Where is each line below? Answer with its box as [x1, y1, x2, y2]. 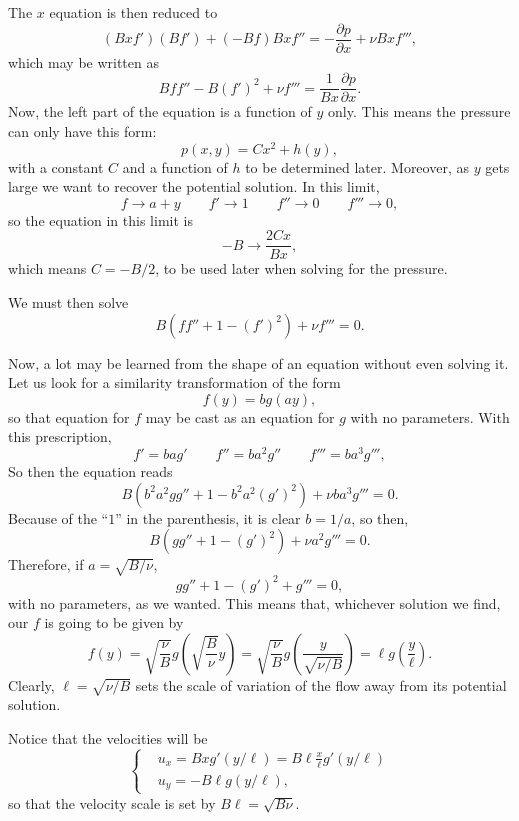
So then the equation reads [8, 461, 173, 482]
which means [8, 258, 87, 279]
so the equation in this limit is [8, 209, 193, 230]
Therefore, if [8, 554, 84, 575]
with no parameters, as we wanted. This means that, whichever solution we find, [8, 592, 501, 613]
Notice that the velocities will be [8, 728, 208, 749]
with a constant [8, 156, 104, 177]
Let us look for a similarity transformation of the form [8, 372, 341, 393]
